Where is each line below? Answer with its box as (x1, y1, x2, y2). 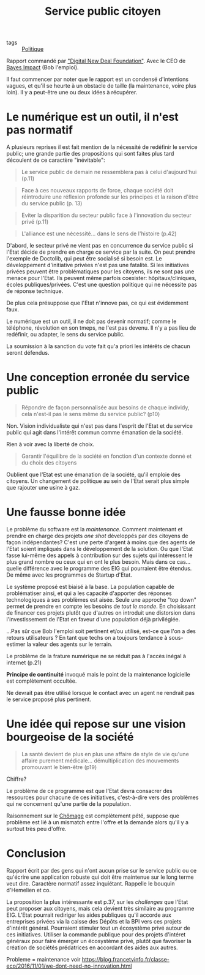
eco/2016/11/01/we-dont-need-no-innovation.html (6, 962, 132, 969)
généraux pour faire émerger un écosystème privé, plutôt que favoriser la (6, 937, 192, 944)
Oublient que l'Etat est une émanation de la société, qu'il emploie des (6, 471, 181, 479)
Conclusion (6, 847, 66, 860)
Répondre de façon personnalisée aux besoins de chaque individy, (21, 404, 190, 411)
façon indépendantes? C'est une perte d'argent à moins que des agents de (6, 539, 196, 546)
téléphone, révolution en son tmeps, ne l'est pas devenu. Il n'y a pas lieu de (6, 324, 196, 332)
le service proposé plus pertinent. (6, 696, 92, 703)
